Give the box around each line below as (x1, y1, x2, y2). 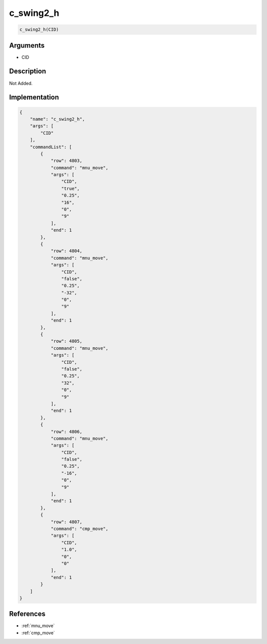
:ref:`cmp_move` (21, 630, 55, 636)
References (9, 610, 45, 618)
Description (9, 67, 46, 75)
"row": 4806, (50, 429, 83, 434)
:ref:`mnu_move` (21, 623, 55, 629)
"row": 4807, (50, 519, 83, 524)
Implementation (9, 93, 59, 102)
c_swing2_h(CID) (19, 27, 59, 32)
